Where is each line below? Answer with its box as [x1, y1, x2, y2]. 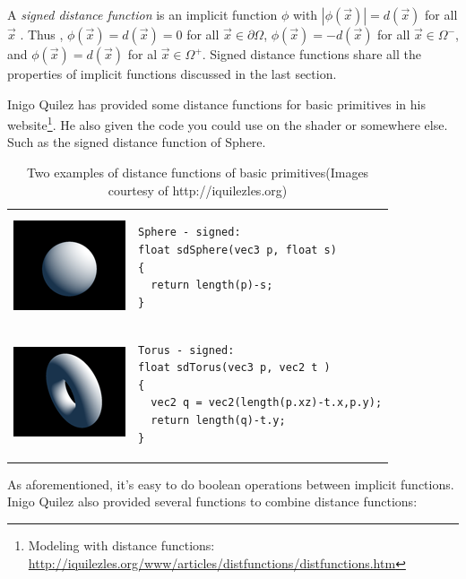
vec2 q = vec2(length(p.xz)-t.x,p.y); [151, 396, 383, 410]
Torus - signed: [138, 343, 235, 357]
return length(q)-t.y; [151, 414, 286, 428]
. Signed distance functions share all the [202, 45, 421, 63]
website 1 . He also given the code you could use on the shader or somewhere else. [7, 113, 448, 134]
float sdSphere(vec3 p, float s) [138, 244, 337, 257]
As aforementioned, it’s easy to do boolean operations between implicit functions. [7, 474, 454, 493]
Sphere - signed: [138, 226, 241, 239]
